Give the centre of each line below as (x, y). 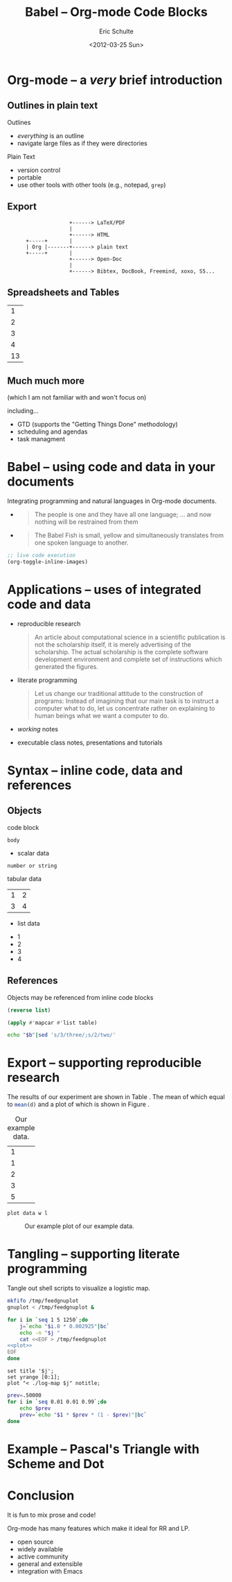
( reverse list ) (29, 1010)
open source (35, 1542)
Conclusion (41, 1495)
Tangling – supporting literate (93, 1254)
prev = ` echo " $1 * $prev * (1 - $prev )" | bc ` (83, 1415)
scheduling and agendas (52, 432)
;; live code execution (42, 556)
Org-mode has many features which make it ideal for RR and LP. (99, 1528)
